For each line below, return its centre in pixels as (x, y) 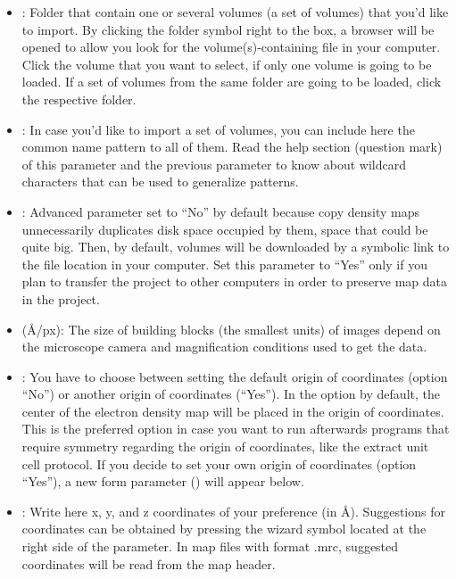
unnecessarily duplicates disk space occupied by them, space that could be (225, 229)
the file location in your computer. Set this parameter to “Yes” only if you (224, 264)
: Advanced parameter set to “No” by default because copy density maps (221, 211)
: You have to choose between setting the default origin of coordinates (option (235, 376)
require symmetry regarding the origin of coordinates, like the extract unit (225, 447)
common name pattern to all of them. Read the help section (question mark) (232, 147)
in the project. (61, 298)
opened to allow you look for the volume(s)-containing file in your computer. (231, 47)
